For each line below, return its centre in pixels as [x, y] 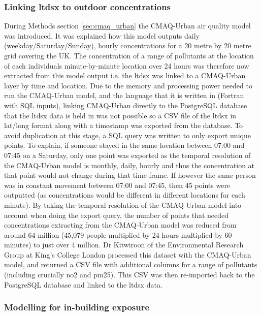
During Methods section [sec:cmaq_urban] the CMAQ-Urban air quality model [127, 26]
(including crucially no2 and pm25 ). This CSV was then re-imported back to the [129, 275]
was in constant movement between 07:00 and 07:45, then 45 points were [117, 185]
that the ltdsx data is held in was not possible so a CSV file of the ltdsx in [120, 115]
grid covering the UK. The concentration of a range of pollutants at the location [129, 55]
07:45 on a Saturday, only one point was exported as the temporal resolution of [127, 155]
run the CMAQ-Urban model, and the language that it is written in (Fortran [124, 95]
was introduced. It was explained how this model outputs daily [102, 35]
